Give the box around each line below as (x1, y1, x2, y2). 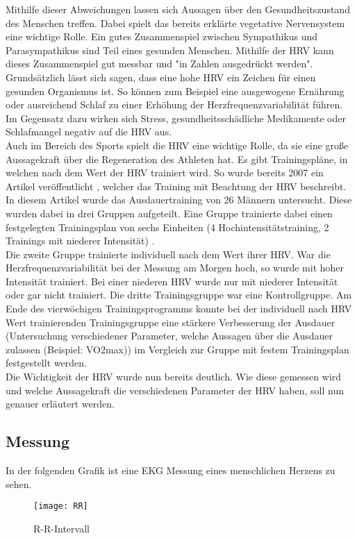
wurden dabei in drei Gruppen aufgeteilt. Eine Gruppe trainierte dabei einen (6, 205, 333, 220)
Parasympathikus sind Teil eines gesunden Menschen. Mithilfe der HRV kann (6, 42, 334, 57)
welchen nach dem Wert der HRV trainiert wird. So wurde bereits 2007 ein (6, 165, 324, 180)
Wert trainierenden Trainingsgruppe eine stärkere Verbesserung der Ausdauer (6, 314, 335, 329)
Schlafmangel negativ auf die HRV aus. (6, 124, 172, 139)
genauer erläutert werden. (6, 396, 115, 411)
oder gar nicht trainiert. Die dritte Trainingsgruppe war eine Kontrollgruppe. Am (6, 287, 352, 302)
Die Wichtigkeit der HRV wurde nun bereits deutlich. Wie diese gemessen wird (6, 369, 342, 384)
